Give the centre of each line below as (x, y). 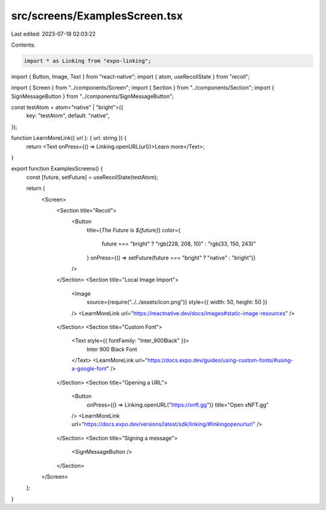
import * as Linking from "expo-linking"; (88, 61)
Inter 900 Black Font (112, 349)
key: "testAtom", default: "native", (68, 116)
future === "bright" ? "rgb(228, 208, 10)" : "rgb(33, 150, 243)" (179, 244)
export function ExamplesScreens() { (57, 169)
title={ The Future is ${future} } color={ (134, 230)
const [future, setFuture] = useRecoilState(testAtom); (92, 177)
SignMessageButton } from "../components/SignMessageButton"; (93, 96)
